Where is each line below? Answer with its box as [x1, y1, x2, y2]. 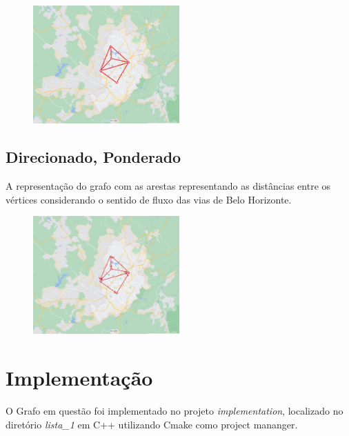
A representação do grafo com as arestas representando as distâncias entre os [6, 179, 331, 192]
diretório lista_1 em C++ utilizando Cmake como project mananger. [6, 417, 298, 431]
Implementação [6, 364, 153, 392]
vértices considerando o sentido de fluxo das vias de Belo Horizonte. [6, 192, 292, 206]
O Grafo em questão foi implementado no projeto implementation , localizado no [6, 404, 343, 418]
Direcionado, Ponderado [6, 146, 181, 168]
